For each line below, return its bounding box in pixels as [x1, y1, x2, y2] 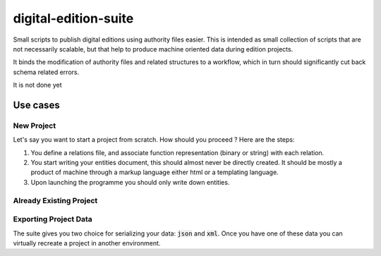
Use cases [13, 99, 60, 111]
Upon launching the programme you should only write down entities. [30, 178, 230, 186]
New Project [13, 121, 56, 130]
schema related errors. [13, 68, 80, 76]
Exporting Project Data [13, 214, 93, 224]
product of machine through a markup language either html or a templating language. [30, 168, 279, 176]
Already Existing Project [13, 195, 98, 205]
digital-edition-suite [13, 11, 134, 26]
